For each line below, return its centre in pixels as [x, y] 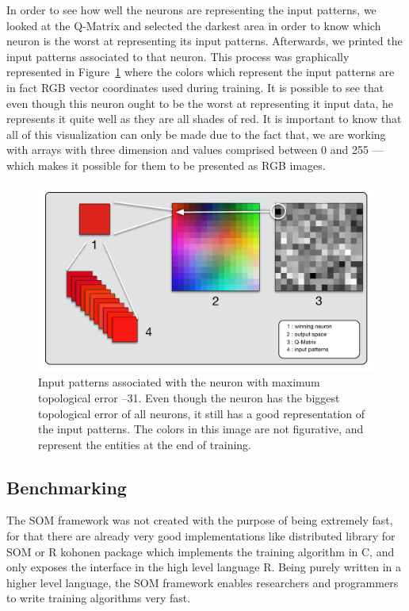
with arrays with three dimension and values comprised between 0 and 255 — [195, 150]
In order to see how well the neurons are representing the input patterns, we [191, 10]
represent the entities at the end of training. [145, 444]
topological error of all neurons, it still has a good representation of [202, 413]
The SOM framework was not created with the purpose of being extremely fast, [200, 520]
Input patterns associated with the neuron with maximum [179, 382]
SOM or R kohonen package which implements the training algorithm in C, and [201, 551]
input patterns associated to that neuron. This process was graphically [178, 56]
